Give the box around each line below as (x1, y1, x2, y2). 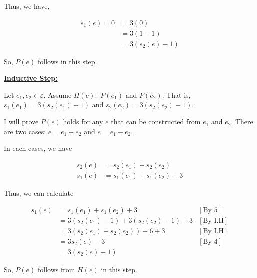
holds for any (63, 116, 103, 127)
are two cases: (4, 126, 46, 136)
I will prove (4, 116, 39, 127)
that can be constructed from (111, 116, 201, 127)
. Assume (43, 89, 72, 100)
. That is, (162, 89, 191, 100)
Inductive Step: (4, 73, 58, 83)
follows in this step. (38, 56, 97, 66)
